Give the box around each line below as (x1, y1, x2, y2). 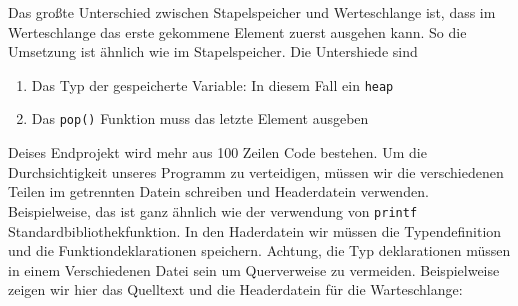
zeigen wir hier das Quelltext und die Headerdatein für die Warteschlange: (8, 279, 463, 300)
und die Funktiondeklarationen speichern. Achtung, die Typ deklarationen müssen (8, 240, 511, 261)
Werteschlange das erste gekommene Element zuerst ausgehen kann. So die (8, 21, 467, 42)
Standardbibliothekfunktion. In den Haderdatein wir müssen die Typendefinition (8, 220, 502, 241)
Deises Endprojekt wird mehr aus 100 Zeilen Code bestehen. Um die (8, 142, 427, 163)
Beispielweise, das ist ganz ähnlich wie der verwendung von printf (8, 200, 418, 221)
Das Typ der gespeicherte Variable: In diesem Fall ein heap (31, 74, 394, 95)
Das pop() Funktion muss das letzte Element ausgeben (31, 108, 369, 129)
